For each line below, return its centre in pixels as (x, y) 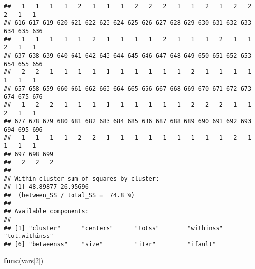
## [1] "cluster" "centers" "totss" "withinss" (113, 228)
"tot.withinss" (29, 236)
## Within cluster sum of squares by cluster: (82, 179)
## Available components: (46, 212)
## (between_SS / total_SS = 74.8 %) (69, 195)
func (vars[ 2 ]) (24, 260)
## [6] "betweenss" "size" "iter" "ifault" (110, 245)
